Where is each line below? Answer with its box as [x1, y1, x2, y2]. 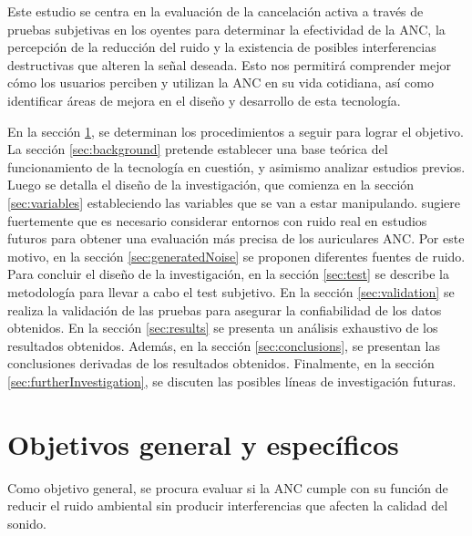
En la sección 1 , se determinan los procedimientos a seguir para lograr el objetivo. [7, 121, 464, 140]
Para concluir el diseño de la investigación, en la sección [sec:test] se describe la [7, 264, 449, 283]
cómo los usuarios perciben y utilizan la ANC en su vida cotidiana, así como [7, 73, 434, 92]
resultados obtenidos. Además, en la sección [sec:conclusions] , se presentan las [7, 335, 440, 355]
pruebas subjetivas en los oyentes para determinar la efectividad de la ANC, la [7, 19, 446, 38]
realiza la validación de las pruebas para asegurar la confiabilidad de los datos [7, 300, 442, 319]
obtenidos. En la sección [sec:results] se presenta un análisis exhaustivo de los [7, 318, 438, 337]
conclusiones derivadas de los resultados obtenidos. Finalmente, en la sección [7, 354, 435, 373]
